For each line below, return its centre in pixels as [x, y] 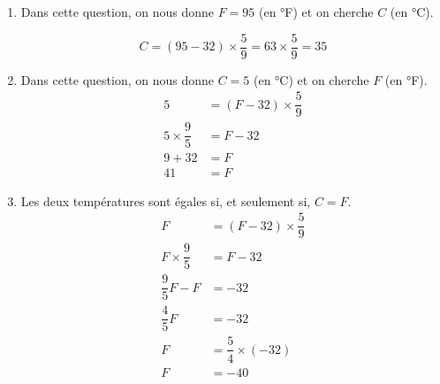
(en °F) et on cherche [316, 12]
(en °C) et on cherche [311, 79]
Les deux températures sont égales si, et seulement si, [166, 200]
